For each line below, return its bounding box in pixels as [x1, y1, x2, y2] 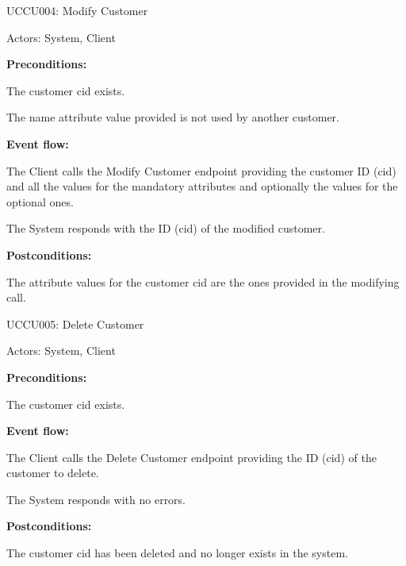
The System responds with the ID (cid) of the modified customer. [6, 220, 325, 237]
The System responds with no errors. [6, 491, 186, 507]
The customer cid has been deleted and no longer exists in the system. [6, 545, 348, 561]
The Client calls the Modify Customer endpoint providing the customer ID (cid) [6, 162, 396, 179]
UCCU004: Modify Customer [6, 2, 148, 18]
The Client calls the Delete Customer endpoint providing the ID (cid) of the [6, 449, 377, 465]
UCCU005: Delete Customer [6, 315, 144, 332]
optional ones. [6, 193, 74, 210]
